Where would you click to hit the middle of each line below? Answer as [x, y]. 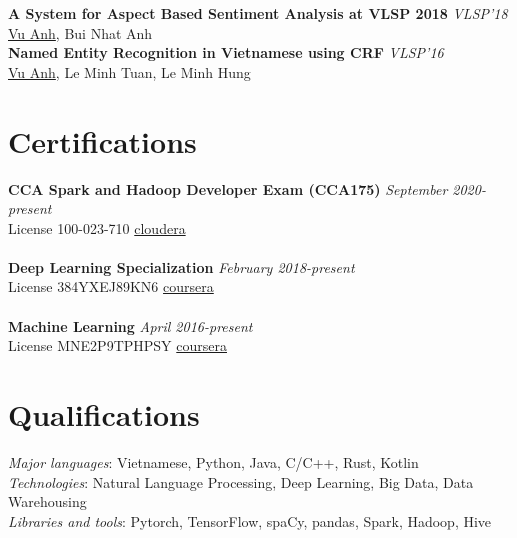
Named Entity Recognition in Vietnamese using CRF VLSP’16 [226, 52]
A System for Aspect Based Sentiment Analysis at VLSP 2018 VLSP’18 [258, 13]
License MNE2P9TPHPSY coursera [117, 345]
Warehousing [47, 501]
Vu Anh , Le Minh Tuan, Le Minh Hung [129, 71]
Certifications [102, 140]
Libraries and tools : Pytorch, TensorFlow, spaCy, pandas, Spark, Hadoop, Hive [250, 520]
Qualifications [104, 414]
